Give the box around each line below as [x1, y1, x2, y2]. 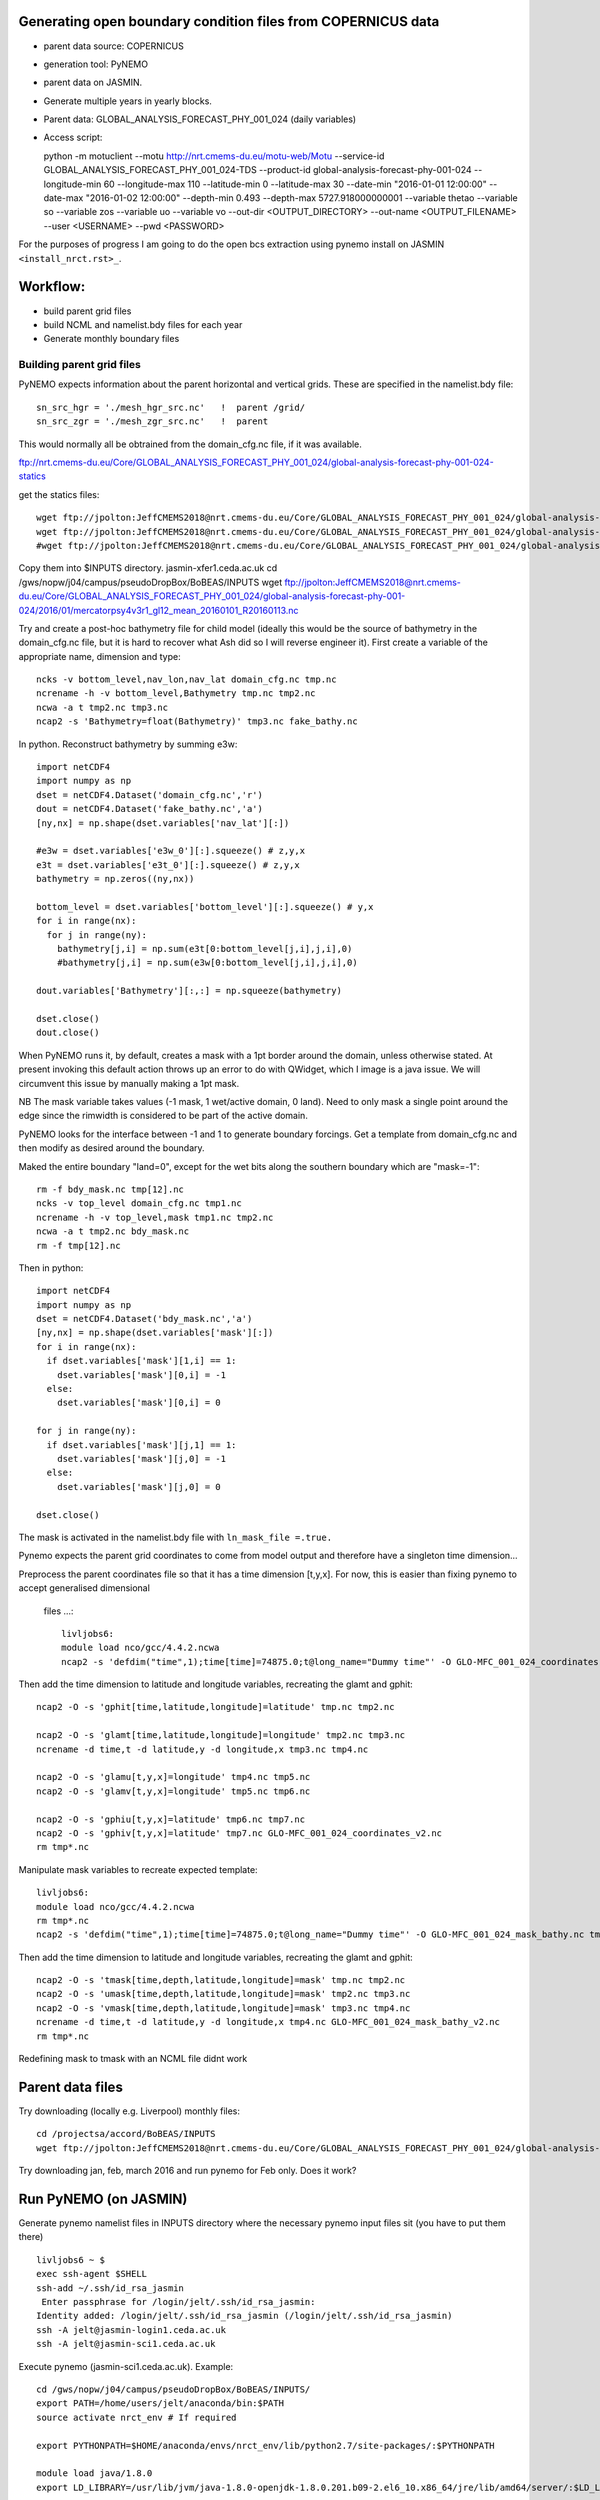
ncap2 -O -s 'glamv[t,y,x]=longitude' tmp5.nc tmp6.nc [36, 1785, 311, 1797]
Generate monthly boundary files [43, 333, 180, 345]
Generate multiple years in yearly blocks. [43, 95, 212, 107]
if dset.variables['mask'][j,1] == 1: [46, 1439, 237, 1450]
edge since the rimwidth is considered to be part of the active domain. [18, 1110, 309, 1122]
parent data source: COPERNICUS [43, 40, 184, 52]
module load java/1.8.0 [36, 2468, 153, 2479]
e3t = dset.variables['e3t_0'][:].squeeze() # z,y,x [36, 859, 300, 870]
